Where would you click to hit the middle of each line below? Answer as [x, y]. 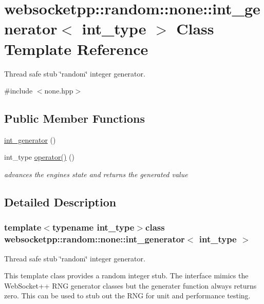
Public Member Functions [74, 118]
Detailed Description [60, 202]
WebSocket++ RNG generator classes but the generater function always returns [130, 285]
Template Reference [76, 49]
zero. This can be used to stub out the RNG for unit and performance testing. [127, 296]
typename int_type [93, 227]
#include [18, 91]
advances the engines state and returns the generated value [96, 174]
